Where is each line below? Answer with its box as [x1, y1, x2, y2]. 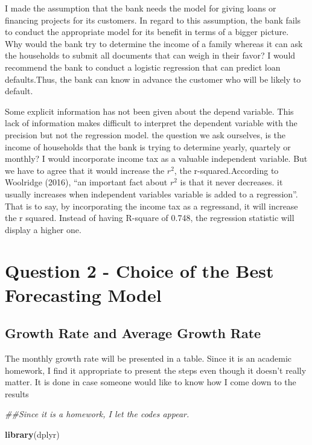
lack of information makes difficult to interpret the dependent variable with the [5, 117, 298, 129]
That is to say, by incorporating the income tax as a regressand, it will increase [5, 199, 298, 212]
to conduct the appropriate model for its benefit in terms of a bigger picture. [5, 25, 289, 38]
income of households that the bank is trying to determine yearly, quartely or [5, 140, 291, 153]
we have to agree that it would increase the [5, 164, 165, 176]
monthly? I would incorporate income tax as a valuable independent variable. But [5, 152, 308, 165]
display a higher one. [5, 223, 81, 235]
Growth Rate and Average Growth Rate [5, 324, 261, 342]
